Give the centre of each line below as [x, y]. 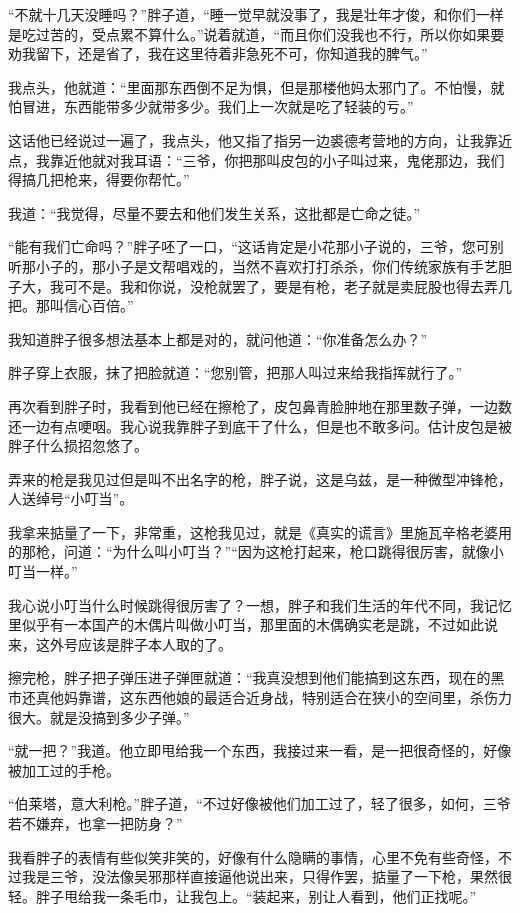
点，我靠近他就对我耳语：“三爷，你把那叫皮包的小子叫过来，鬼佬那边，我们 [256, 159]
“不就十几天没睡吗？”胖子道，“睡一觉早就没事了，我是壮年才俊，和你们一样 [256, 14]
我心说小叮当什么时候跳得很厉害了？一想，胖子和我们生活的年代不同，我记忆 [260, 604]
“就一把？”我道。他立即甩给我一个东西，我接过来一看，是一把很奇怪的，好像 [260, 750]
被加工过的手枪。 [64, 769]
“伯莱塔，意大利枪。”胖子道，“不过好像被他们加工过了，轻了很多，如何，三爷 [259, 803]
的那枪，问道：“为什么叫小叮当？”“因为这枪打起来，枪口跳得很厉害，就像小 [256, 551]
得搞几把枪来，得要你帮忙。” [99, 179]
